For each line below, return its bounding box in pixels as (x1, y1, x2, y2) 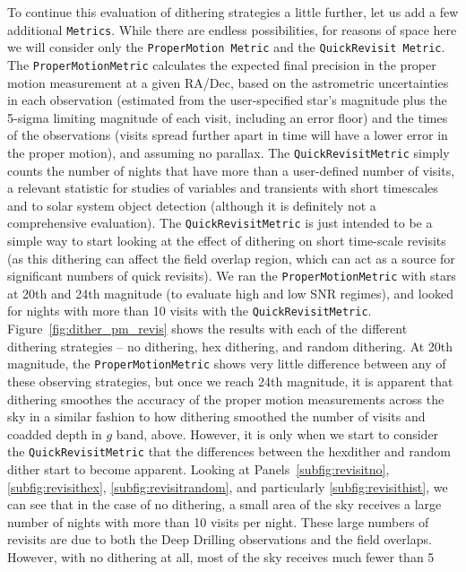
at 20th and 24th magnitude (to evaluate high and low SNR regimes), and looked (7, 283, 454, 302)
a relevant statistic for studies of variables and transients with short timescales (7, 178, 438, 197)
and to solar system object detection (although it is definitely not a (7, 195, 376, 214)
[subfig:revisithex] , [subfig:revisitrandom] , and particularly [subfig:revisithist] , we (7, 477, 448, 496)
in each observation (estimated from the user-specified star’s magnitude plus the (7, 91, 447, 109)
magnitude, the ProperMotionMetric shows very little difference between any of (7, 354, 446, 373)
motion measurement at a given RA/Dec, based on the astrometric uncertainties (7, 73, 449, 91)
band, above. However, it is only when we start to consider (116, 424, 439, 443)
